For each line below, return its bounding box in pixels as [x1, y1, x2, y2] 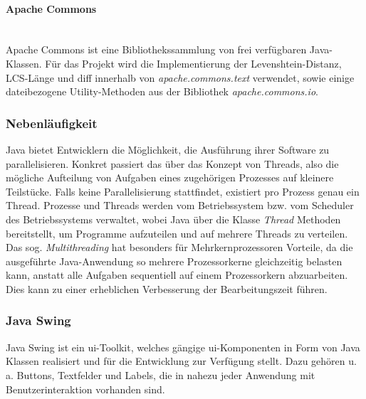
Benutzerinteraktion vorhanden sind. [6, 381, 165, 396]
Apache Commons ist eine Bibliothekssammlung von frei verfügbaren [6, 42, 307, 57]
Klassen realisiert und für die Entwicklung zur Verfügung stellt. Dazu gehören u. [6, 353, 357, 368]
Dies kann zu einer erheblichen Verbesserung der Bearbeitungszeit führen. [6, 281, 328, 296]
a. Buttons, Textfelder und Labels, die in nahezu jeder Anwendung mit [6, 367, 315, 382]
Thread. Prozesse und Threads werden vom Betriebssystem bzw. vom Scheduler [6, 198, 354, 213]
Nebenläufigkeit [6, 114, 98, 132]
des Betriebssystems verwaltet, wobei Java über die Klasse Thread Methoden [6, 211, 341, 226]
